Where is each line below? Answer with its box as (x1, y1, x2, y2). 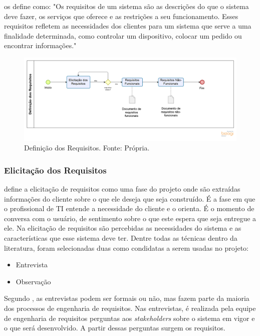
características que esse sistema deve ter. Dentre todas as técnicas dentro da (4, 232, 237, 243)
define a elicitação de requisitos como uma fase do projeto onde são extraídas (4, 184, 240, 194)
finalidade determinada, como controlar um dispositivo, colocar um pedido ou (4, 30, 242, 41)
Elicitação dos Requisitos (4, 163, 107, 176)
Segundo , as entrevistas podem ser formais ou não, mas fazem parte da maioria (4, 293, 249, 303)
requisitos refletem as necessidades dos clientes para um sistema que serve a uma (4, 21, 251, 31)
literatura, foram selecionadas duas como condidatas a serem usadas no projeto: (4, 242, 248, 253)
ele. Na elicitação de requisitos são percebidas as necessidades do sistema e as (4, 223, 241, 233)
